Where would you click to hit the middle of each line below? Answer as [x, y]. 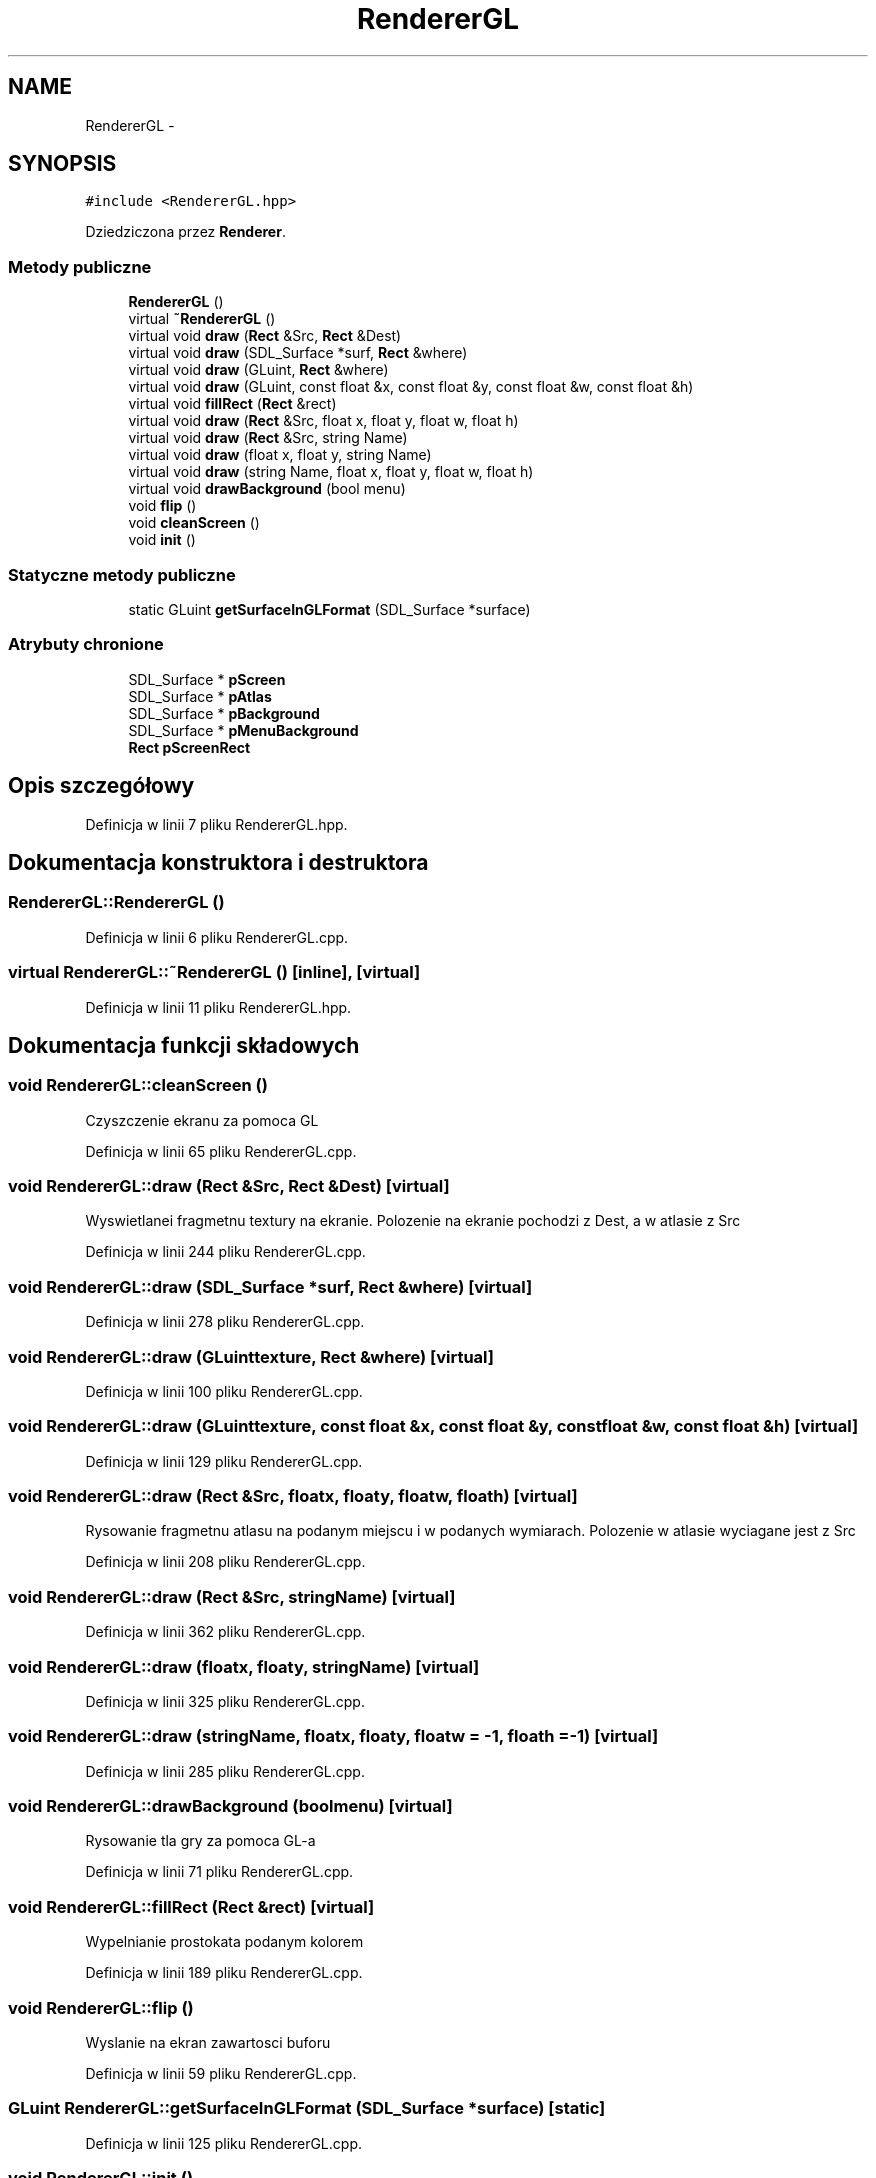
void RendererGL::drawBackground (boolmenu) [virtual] [230, 1806]
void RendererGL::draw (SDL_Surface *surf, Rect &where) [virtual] [270, 1286]
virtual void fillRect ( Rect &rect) [232, 404]
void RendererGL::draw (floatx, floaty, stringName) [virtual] [244, 1666]
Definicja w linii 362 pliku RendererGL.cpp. [225, 1632]
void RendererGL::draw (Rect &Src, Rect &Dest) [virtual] [229, 1186]
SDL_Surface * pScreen [207, 679]
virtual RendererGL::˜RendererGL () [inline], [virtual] [214, 972]
